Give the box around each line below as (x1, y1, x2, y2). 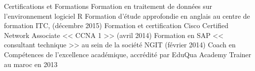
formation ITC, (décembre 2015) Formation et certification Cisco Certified (4, 20, 229, 31)
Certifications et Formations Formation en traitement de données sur (4, 1, 213, 11)
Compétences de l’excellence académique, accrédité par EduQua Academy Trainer (4, 49, 252, 59)
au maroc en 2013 (4, 59, 58, 69)
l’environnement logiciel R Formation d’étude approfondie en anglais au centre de (4, 10, 250, 21)
